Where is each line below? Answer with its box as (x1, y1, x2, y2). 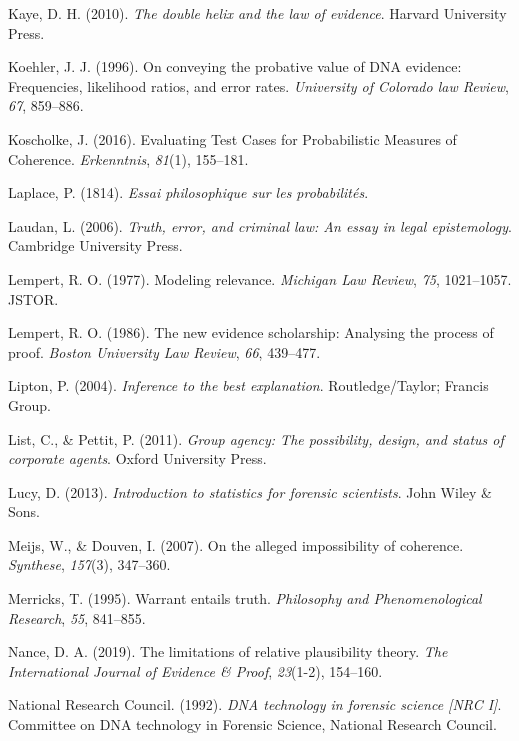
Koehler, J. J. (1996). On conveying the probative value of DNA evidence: (8, 56, 462, 77)
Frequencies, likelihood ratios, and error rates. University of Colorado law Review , (8, 75, 509, 96)
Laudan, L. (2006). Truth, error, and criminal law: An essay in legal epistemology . (8, 215, 512, 236)
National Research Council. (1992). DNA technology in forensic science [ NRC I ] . (8, 694, 502, 715)
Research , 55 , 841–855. (8, 607, 146, 628)
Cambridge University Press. (8, 235, 183, 256)
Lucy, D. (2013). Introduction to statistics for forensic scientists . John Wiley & (8, 481, 492, 502)
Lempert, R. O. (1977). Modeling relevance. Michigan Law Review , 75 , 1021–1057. (8, 268, 512, 289)
